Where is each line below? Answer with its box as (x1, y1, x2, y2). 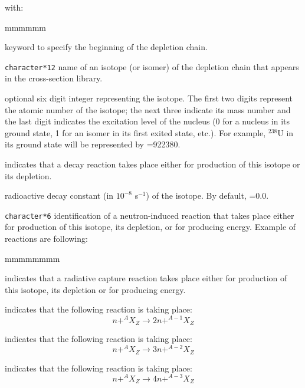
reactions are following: (5, 232, 88, 245)
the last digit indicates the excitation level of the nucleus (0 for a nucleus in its (5, 115, 290, 127)
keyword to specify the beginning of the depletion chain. (5, 41, 208, 53)
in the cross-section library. (5, 72, 103, 84)
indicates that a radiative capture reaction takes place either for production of (5, 272, 287, 284)
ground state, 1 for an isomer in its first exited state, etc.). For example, (5, 126, 266, 139)
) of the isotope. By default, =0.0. (146, 189, 269, 202)
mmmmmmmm (5, 252, 60, 264)
